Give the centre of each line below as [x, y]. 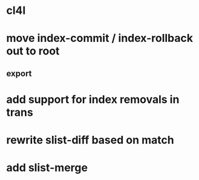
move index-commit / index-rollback [100, 38]
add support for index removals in [93, 99]
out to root [33, 51]
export [19, 73]
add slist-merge [47, 168]
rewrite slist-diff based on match [90, 140]
